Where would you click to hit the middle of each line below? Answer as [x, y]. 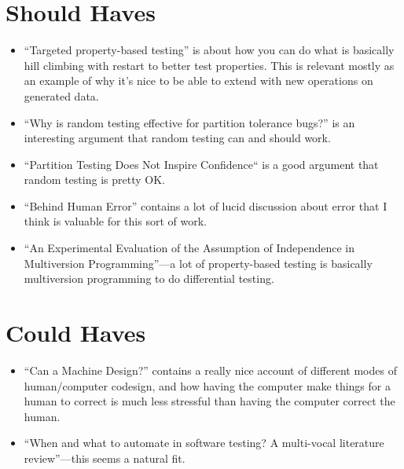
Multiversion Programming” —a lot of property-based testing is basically [198, 263]
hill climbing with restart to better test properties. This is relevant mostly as [209, 65]
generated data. [61, 95]
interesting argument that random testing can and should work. [177, 138]
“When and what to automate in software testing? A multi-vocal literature [204, 443]
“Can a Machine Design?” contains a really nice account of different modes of [210, 370]
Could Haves [76, 333]
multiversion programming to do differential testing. [149, 278]
